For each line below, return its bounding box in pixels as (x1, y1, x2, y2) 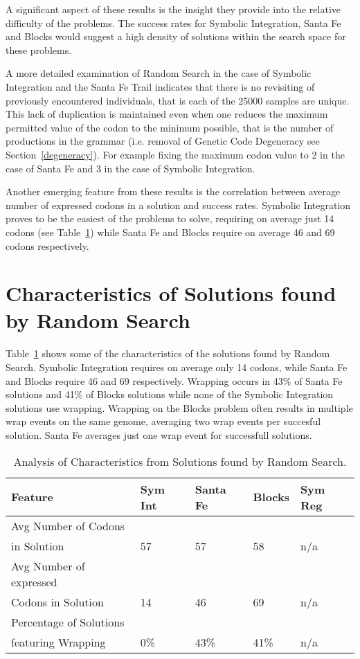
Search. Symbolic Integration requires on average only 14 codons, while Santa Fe (6, 360, 348, 374)
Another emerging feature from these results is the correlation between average (6, 184, 341, 199)
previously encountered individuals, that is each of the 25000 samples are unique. (6, 93, 350, 107)
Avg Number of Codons (11, 517, 125, 534)
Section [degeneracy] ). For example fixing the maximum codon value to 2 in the (6, 147, 345, 161)
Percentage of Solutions (11, 613, 125, 630)
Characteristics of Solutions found (6, 279, 336, 307)
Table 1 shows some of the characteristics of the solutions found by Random (6, 346, 330, 361)
